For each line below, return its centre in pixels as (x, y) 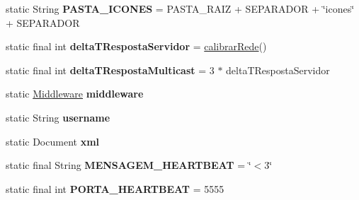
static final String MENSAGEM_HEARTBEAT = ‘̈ (129, 165)
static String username (58, 117)
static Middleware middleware (75, 94)
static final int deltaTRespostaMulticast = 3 (110, 70)
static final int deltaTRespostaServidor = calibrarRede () (136, 46)
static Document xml (53, 141)
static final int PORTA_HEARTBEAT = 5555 (115, 188)
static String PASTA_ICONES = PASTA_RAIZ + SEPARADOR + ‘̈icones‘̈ (180, 8)
